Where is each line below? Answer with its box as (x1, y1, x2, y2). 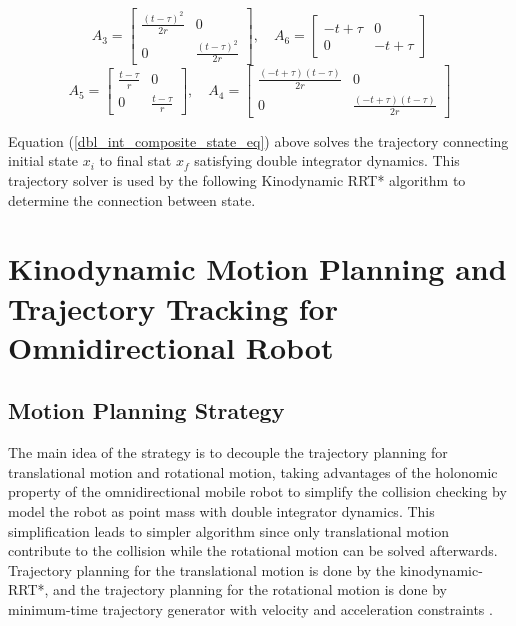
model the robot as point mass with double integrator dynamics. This (8, 500, 435, 521)
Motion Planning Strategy (8, 395, 285, 426)
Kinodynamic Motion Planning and (8, 248, 507, 289)
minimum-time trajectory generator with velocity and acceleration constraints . (8, 598, 493, 619)
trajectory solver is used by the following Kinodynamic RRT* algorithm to (8, 170, 466, 190)
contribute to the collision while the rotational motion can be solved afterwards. (8, 540, 498, 561)
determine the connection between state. (8, 189, 256, 210)
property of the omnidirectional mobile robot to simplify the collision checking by (8, 481, 507, 502)
